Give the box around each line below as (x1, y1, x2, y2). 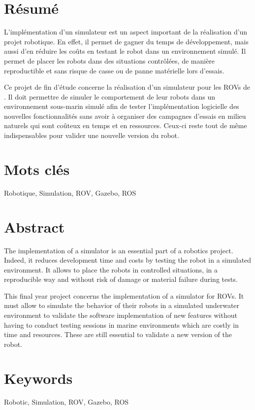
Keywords (4, 368, 73, 388)
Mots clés (4, 159, 70, 179)
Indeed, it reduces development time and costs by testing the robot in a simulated (4, 255, 252, 265)
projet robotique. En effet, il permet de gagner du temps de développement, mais (4, 36, 249, 46)
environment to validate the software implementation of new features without (4, 310, 237, 320)
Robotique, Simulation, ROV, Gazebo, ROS (4, 187, 136, 198)
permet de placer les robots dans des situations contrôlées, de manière (4, 55, 215, 66)
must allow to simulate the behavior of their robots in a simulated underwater (4, 300, 240, 310)
